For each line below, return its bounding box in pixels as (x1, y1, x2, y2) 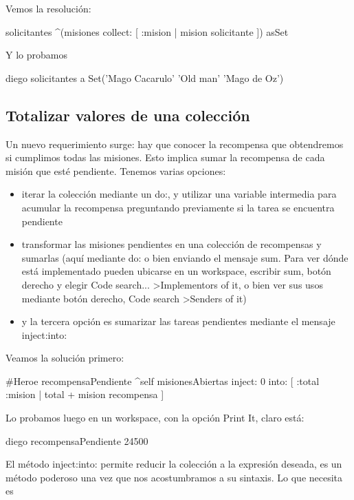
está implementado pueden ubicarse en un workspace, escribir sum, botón (21, 264, 331, 278)
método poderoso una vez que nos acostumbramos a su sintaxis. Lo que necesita (5, 470, 343, 484)
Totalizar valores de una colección (5, 104, 250, 125)
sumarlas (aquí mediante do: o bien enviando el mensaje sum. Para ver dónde (21, 250, 349, 264)
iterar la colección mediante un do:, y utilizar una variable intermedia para (21, 187, 337, 201)
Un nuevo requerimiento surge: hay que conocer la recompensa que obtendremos (5, 136, 344, 151)
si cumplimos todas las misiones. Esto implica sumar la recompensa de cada (5, 150, 325, 165)
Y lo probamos (5, 48, 67, 62)
